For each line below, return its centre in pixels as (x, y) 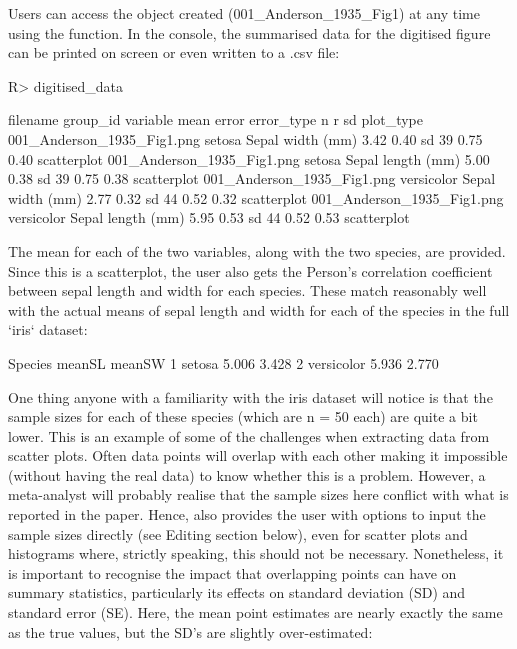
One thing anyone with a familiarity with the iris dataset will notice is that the (250, 396)
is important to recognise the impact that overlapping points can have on (232, 572)
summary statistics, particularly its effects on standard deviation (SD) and (237, 592)
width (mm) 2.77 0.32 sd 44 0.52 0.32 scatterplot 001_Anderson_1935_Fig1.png (256, 197)
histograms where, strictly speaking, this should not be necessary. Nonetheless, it (256, 553)
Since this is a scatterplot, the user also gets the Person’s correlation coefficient (250, 270)
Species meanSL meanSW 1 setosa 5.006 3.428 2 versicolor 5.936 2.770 (223, 362)
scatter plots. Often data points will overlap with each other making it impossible (258, 455)
